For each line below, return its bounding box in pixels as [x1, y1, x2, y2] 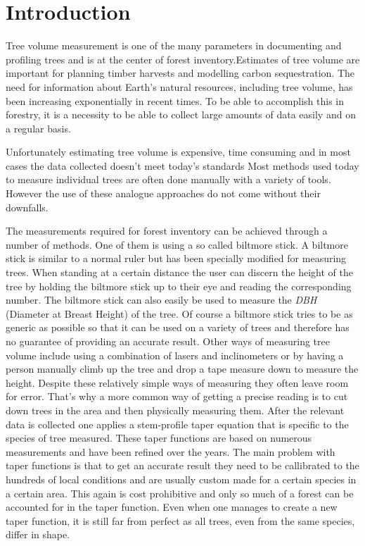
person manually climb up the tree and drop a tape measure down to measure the [6, 361, 359, 376]
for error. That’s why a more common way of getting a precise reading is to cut [6, 389, 348, 404]
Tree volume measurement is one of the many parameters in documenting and [6, 38, 342, 53]
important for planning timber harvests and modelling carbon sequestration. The [6, 66, 355, 80]
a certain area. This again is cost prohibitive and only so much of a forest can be [6, 485, 354, 500]
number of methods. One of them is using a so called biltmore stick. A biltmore [6, 237, 348, 252]
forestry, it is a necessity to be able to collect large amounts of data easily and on [6, 107, 356, 122]
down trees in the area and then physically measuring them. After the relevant [6, 402, 345, 417]
